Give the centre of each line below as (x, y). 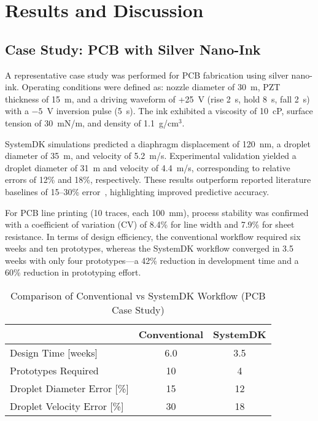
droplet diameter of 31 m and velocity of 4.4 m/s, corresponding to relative (148, 167)
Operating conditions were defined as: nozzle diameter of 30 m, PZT (151, 87)
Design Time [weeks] (54, 353)
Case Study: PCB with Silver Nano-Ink (133, 49)
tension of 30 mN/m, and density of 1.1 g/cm (92, 122)
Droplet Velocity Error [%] (67, 406)
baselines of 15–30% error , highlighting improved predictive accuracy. (137, 191)
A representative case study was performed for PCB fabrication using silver (147, 75)
